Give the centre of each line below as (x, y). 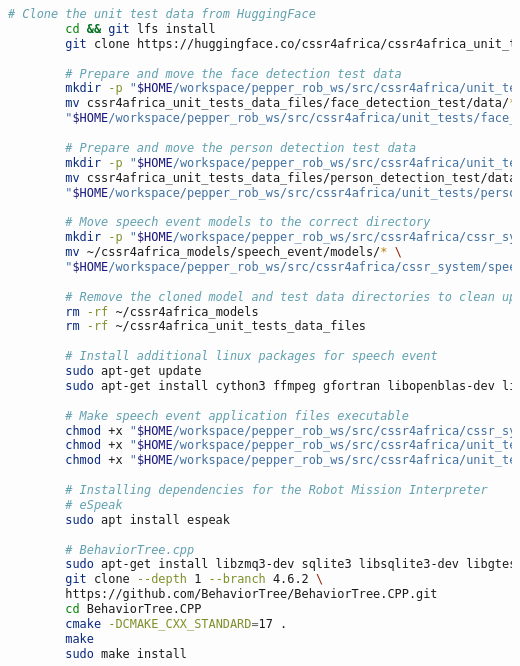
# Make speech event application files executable (237, 415)
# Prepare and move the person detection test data (241, 147)
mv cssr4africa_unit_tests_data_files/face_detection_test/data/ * (291, 103)
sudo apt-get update (133, 371)
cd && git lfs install (140, 28)
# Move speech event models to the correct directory (248, 222)
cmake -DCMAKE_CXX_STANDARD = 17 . (176, 623)
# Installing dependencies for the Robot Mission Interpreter (276, 490)
